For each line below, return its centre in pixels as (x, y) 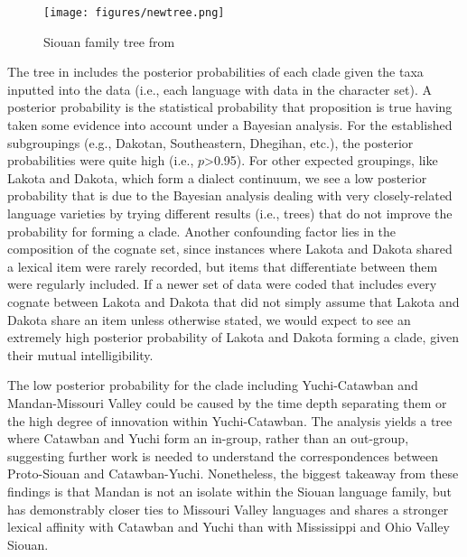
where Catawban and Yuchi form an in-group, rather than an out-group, (208, 438)
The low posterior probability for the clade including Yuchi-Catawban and (213, 385)
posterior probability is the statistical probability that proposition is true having (230, 107)
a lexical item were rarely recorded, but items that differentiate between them (223, 266)
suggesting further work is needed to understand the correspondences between (223, 455)
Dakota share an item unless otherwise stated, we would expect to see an (209, 319)
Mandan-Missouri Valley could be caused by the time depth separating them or (227, 402)
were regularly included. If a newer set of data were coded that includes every (222, 284)
